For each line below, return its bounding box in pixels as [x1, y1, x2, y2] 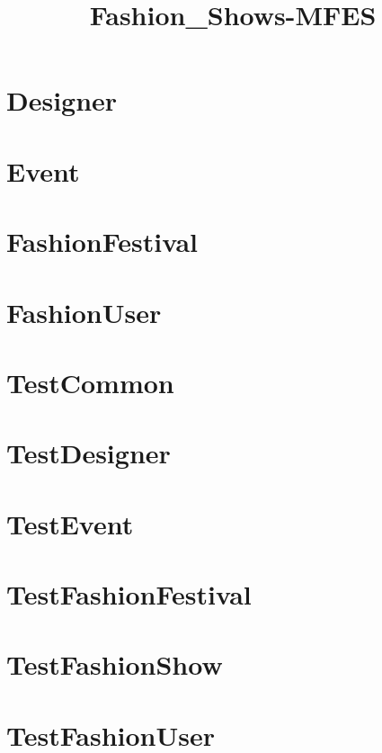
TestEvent [6, 505, 134, 542]
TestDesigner [6, 435, 171, 471]
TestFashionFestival [6, 576, 252, 612]
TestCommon [6, 363, 174, 400]
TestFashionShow [6, 646, 223, 683]
